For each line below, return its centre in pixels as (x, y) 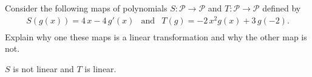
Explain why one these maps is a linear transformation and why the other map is (156, 36)
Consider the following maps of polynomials (86, 8)
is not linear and (43, 68)
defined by (282, 8)
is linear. (100, 68)
